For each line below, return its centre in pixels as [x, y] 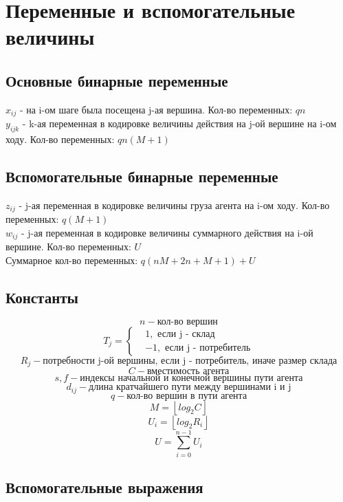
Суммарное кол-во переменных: [72, 260]
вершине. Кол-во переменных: [68, 247]
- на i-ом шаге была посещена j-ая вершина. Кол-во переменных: [156, 109]
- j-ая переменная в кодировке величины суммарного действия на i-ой [167, 232]
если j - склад [186, 334]
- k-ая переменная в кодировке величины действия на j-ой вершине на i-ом [179, 123]
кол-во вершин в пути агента [187, 396]
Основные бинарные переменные [117, 80]
